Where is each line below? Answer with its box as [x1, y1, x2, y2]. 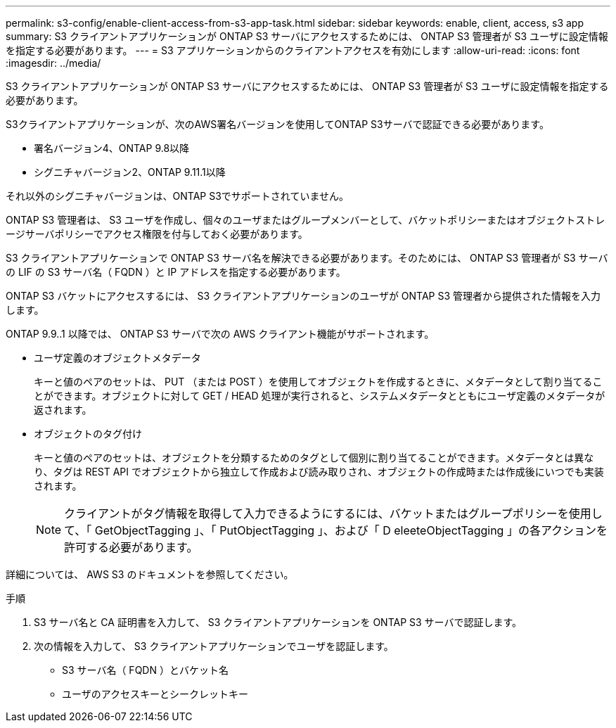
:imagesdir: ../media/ [6, 57, 101, 69]
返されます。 [34, 404, 92, 416]
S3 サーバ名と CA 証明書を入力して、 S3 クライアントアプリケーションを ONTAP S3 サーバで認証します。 [34, 616, 522, 628]
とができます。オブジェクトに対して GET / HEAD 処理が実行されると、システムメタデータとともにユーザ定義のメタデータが [34, 390, 605, 402]
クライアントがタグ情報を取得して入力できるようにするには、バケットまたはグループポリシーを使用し [64, 506, 603, 521]
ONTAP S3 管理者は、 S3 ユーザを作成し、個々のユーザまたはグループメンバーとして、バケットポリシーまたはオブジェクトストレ [6, 214, 605, 226]
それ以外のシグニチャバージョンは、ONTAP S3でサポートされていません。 [6, 190, 349, 202]
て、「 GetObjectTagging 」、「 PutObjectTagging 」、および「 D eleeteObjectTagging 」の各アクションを [64, 523, 608, 537]
